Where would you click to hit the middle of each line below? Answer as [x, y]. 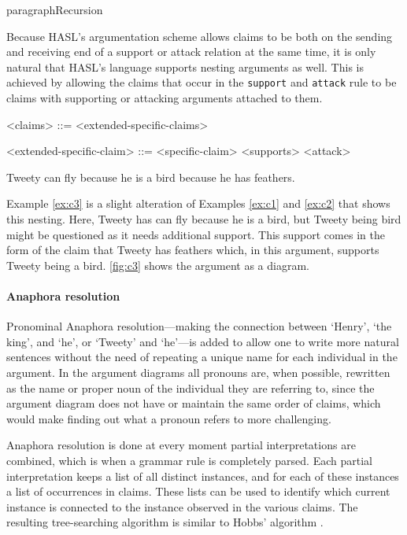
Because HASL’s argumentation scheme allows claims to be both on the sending [200, 36]
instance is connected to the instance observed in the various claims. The [182, 506]
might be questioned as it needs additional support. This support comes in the [196, 234]
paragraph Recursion [55, 9]
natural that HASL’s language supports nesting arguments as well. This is [185, 66]
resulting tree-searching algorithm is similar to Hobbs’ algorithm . [165, 522]
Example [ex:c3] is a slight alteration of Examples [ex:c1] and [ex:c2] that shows [198, 203]
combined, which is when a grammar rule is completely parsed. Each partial [189, 460]
